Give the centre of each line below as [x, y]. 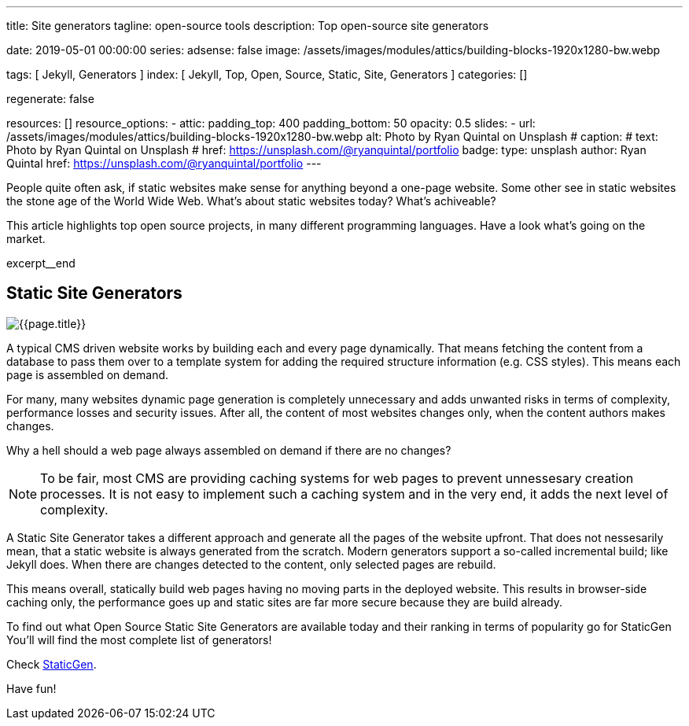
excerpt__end [41, 263]
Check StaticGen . [52, 664]
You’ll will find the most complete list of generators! [139, 639]
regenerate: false [50, 99]
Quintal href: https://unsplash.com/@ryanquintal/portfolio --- [164, 163]
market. [26, 239]
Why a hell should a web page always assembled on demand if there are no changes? [229, 450]
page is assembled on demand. [88, 374]
